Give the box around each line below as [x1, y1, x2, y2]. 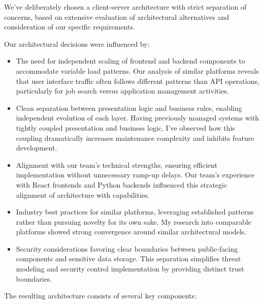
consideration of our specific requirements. [4, 21, 135, 32]
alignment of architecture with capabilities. [16, 189, 150, 200]
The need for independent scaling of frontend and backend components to [16, 55, 245, 66]
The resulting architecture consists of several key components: [4, 290, 196, 301]
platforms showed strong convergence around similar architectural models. [16, 226, 247, 237]
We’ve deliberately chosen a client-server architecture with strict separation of [4, 2, 247, 12]
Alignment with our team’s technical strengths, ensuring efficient [16, 159, 218, 170]
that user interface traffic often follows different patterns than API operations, [16, 75, 259, 86]
